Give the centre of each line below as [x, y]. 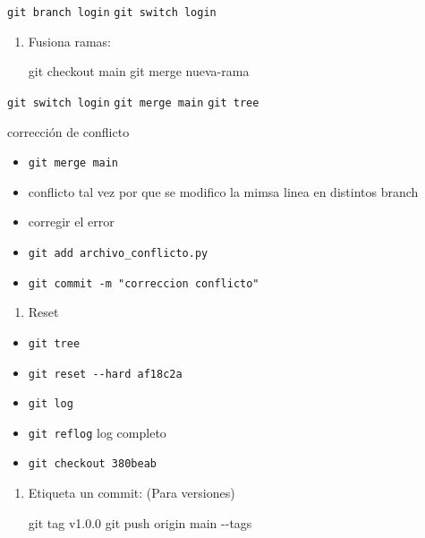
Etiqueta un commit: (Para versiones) [132, 493]
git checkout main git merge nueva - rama [139, 71]
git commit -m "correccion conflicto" [144, 283]
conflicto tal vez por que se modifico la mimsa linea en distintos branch [223, 191]
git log [51, 404]
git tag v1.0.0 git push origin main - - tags [140, 522]
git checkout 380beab [92, 464]
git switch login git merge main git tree [133, 102]
